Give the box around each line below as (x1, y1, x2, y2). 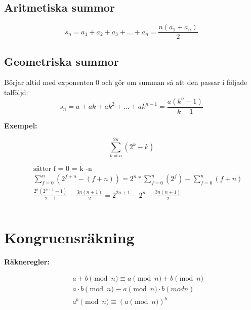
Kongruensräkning (4, 227, 135, 247)
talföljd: (4, 87, 28, 98)
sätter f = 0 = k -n (33, 165, 92, 173)
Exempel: (4, 120, 37, 130)
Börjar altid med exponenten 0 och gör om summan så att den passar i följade (4, 77, 247, 87)
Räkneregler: (4, 256, 50, 267)
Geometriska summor (4, 53, 119, 69)
